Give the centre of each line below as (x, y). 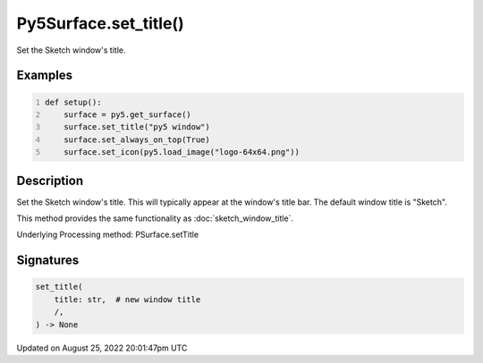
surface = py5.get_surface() (127, 114)
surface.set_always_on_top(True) (137, 139)
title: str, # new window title (127, 299)
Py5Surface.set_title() (100, 23)
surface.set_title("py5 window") (137, 127)
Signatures (48, 261)
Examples (45, 76)
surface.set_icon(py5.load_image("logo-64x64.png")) (182, 152)
